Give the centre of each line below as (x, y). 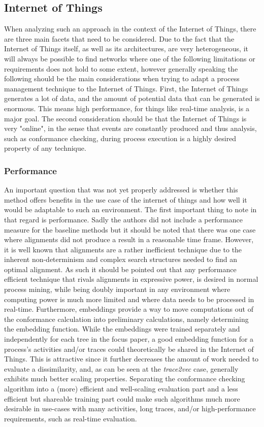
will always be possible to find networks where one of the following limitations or (130, 58)
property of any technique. (45, 148)
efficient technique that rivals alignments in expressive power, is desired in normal (131, 279)
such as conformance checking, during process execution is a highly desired (120, 138)
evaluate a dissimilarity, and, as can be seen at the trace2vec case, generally (121, 368)
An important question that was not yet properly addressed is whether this (121, 190)
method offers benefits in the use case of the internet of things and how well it (126, 199)
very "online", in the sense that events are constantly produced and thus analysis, (130, 128)
